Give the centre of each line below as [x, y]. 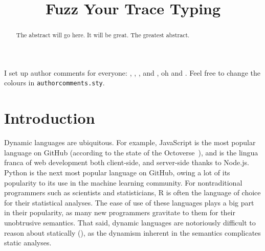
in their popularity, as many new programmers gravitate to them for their [120, 212]
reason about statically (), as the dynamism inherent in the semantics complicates [132, 232]
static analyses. [28, 243]
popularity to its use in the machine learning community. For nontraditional [123, 182]
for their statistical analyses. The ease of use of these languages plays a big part [129, 202]
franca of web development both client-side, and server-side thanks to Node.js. [127, 162]
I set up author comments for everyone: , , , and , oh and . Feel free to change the [132, 72]
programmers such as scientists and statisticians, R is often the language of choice [132, 192]
